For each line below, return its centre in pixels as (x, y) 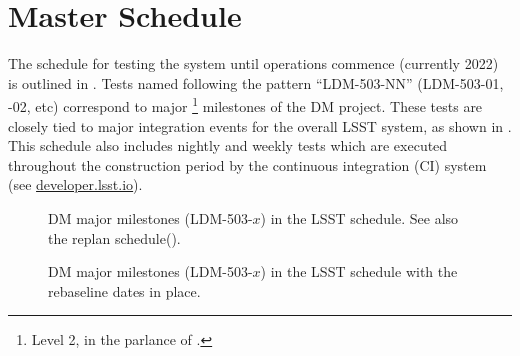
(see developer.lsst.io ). (75, 184)
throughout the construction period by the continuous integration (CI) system (247, 164)
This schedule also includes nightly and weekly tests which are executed (228, 145)
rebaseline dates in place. (124, 290)
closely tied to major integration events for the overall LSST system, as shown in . (260, 125)
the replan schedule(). (114, 237)
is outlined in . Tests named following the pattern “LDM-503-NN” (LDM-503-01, (256, 82)
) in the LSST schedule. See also (359, 217)
